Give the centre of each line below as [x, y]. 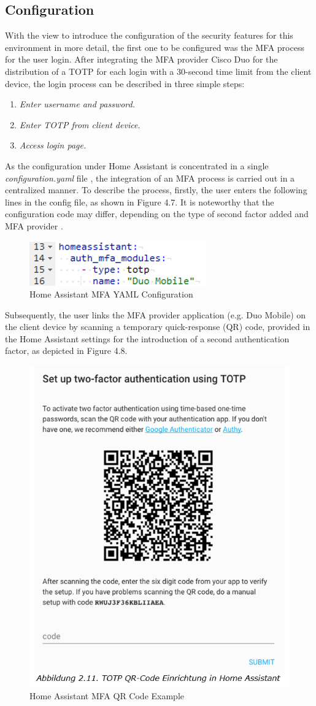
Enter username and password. [77, 104]
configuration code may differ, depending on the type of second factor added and [157, 214]
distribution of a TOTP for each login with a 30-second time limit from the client [158, 71]
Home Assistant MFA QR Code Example [107, 695]
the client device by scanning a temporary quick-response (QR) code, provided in [158, 327]
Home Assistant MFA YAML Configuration [111, 294]
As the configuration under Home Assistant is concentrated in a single [137, 165]
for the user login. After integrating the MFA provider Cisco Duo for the [141, 59]
